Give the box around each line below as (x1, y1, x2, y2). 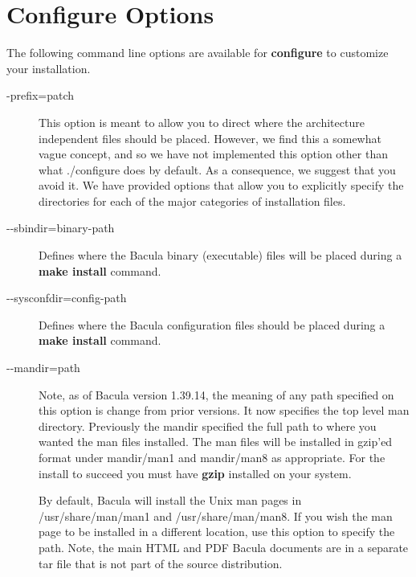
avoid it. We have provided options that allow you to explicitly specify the (39, 177, 404, 194)
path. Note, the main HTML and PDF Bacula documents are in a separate (39, 538, 409, 555)
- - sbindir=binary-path (6, 219, 115, 236)
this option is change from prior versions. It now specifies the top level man (39, 402, 410, 419)
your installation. (6, 59, 91, 76)
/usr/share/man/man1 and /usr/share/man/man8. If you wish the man (39, 507, 393, 524)
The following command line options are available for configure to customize (6, 44, 389, 61)
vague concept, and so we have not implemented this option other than (39, 145, 388, 162)
